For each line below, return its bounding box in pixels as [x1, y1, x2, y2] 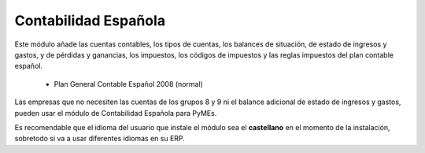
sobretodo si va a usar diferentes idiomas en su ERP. [14, 134, 185, 144]
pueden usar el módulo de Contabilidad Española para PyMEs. [14, 108, 217, 118]
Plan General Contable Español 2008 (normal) [54, 79, 204, 88]
